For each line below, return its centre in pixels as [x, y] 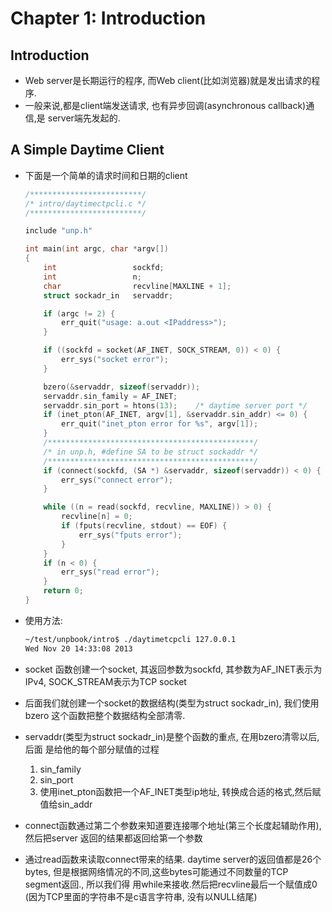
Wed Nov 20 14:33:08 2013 [78, 648]
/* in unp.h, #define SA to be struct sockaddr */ [151, 452]
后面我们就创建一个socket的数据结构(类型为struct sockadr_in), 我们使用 [172, 703]
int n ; [92, 277]
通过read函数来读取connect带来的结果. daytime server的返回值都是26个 [173, 859]
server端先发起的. [84, 118]
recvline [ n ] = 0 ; [97, 517]
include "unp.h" [58, 231]
